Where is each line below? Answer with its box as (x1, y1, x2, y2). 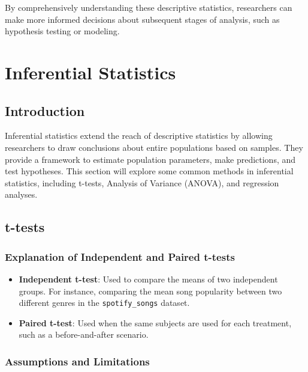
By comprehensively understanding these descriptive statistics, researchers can (5, 1, 292, 13)
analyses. (5, 188, 38, 201)
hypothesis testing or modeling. (5, 25, 120, 37)
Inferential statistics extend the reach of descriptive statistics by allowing (5, 129, 273, 142)
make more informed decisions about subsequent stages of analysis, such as (5, 13, 280, 25)
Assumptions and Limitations (5, 353, 150, 368)
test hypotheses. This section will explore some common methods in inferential (5, 165, 294, 177)
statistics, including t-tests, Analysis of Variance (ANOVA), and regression (5, 176, 279, 189)
